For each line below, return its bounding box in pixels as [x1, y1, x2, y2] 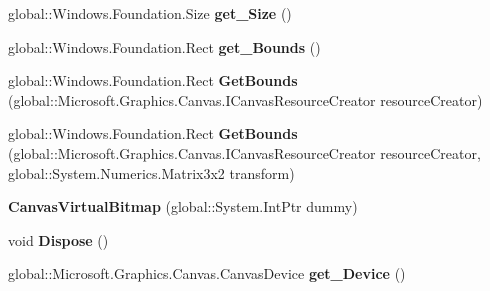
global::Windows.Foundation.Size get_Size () [8, 3, 292, 23]
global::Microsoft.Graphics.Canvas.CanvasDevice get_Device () [8, 263, 406, 284]
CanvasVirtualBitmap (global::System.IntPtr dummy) [8, 196, 358, 217]
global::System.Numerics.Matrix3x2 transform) [8, 162, 295, 183]
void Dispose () [8, 229, 109, 250]
